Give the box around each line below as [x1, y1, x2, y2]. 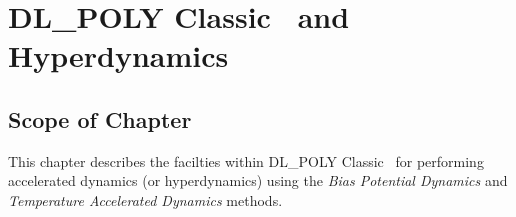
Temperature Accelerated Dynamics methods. [8, 189, 283, 210]
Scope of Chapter [8, 103, 192, 134]
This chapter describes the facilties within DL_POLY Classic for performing [8, 150, 484, 171]
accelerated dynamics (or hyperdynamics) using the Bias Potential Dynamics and [8, 170, 508, 191]
